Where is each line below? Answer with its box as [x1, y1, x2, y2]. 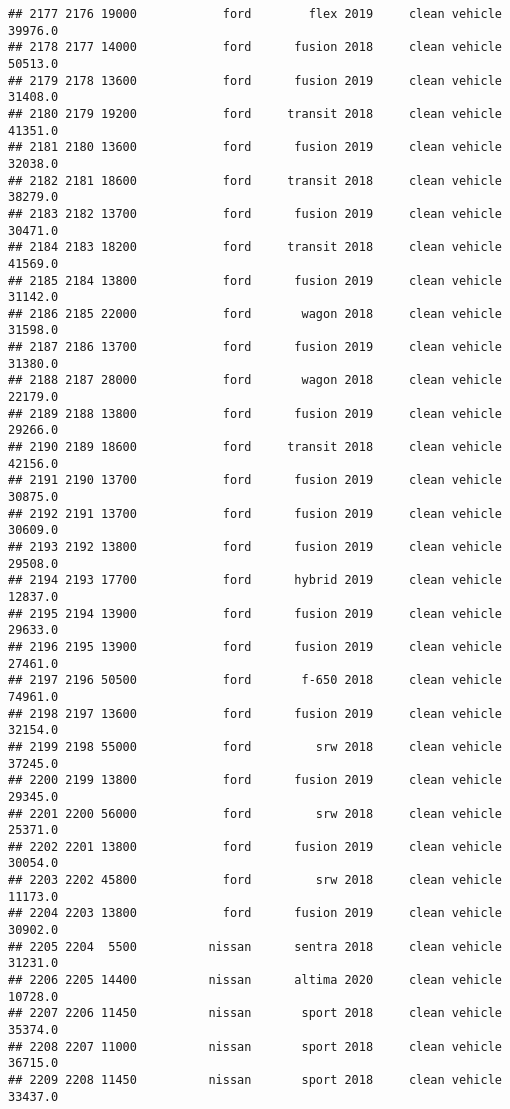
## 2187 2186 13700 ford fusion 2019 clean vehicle [8, 340, 502, 355]
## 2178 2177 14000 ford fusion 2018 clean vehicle [8, 40, 502, 55]
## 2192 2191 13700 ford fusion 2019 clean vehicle [8, 506, 502, 521]
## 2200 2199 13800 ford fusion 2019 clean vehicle [8, 773, 502, 788]
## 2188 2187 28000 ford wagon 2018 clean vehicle [8, 373, 502, 388]
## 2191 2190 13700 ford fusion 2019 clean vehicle [8, 473, 502, 488]
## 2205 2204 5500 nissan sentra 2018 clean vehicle [8, 939, 502, 954]
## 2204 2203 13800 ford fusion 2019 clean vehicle [8, 906, 502, 921]
